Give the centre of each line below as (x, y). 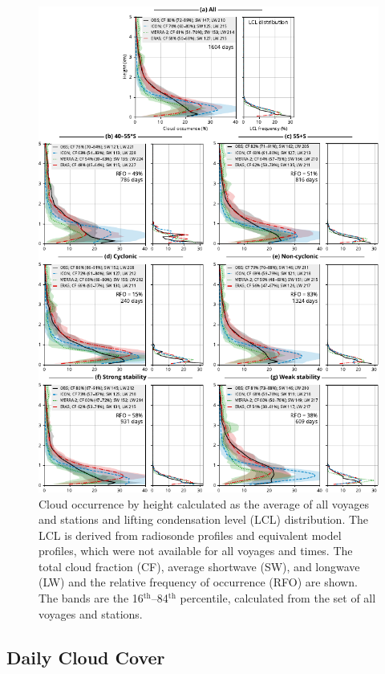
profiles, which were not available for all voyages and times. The (196, 551)
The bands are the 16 (91, 598)
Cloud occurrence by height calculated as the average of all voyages (204, 503)
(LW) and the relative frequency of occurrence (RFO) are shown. (198, 582)
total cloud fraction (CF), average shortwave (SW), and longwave (199, 566)
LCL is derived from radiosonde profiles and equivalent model (190, 535)
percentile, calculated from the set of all (278, 598)
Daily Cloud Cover (86, 657)
